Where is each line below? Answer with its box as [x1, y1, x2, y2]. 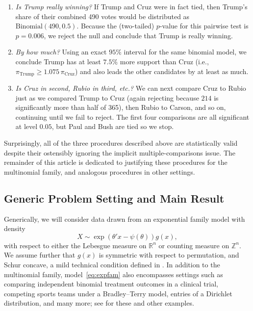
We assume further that [4, 250, 76, 260]
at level [15, 121, 38, 131]
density [4, 223, 25, 233]
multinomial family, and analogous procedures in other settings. [4, 166, 195, 177]
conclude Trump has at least [15, 56, 101, 66]
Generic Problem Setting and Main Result [4, 190, 225, 206]
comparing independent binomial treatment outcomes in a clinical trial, [4, 279, 218, 289]
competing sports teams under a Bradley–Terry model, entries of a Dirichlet [4, 288, 232, 298]
